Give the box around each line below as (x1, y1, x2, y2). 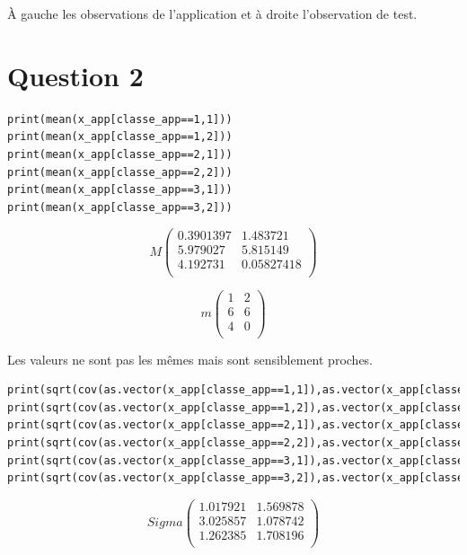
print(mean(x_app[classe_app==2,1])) (7, 147, 233, 161)
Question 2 (7, 57, 144, 93)
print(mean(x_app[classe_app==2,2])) (7, 165, 233, 179)
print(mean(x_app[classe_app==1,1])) (7, 112, 233, 126)
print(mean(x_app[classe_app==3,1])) (7, 183, 233, 197)
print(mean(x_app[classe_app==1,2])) (7, 130, 233, 144)
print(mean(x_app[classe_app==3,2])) (7, 200, 233, 214)
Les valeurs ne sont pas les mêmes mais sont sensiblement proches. (7, 349, 374, 368)
